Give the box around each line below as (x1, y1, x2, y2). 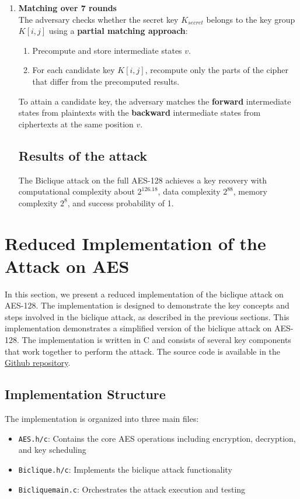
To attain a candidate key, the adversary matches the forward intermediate (18, 95, 291, 107)
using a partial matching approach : (48, 25, 188, 37)
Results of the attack (18, 146, 148, 164)
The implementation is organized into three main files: (5, 413, 199, 424)
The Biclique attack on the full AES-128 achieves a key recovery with (18, 174, 267, 186)
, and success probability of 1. (67, 196, 174, 209)
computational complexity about (18, 185, 135, 197)
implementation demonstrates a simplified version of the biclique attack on (5, 322, 272, 334)
